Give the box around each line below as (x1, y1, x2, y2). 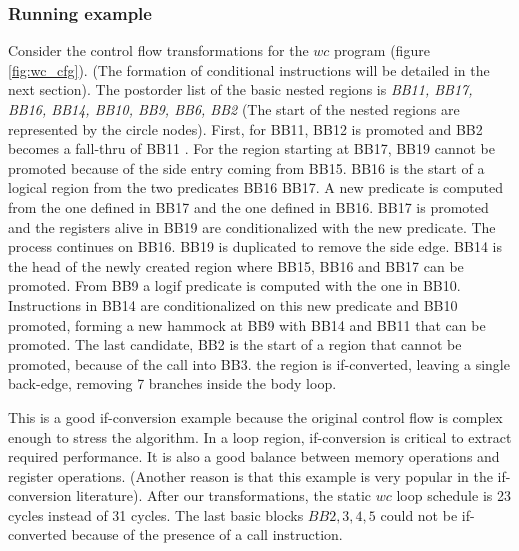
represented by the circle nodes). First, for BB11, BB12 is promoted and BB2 (8, 118, 483, 139)
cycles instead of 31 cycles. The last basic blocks (8, 504, 304, 525)
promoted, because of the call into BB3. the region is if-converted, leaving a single (8, 353, 510, 374)
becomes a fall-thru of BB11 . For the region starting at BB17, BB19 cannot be (8, 138, 495, 159)
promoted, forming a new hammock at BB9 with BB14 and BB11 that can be (8, 314, 486, 335)
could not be (380, 504, 458, 525)
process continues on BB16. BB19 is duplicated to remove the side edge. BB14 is (8, 236, 502, 257)
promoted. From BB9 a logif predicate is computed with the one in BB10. (8, 275, 461, 296)
